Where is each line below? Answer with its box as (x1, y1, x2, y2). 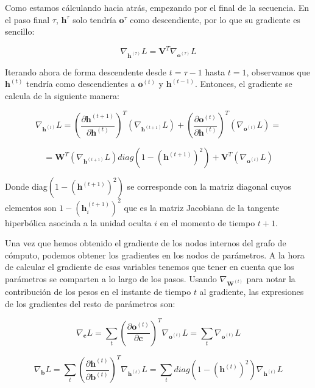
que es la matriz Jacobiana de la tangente (124, 201, 280, 213)
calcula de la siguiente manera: (5, 89, 119, 102)
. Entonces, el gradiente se (195, 77, 292, 90)
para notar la (246, 272, 296, 285)
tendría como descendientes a (26, 77, 135, 90)
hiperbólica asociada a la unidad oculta (5, 216, 152, 229)
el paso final (5, 13, 50, 26)
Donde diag (5, 180, 48, 193)
